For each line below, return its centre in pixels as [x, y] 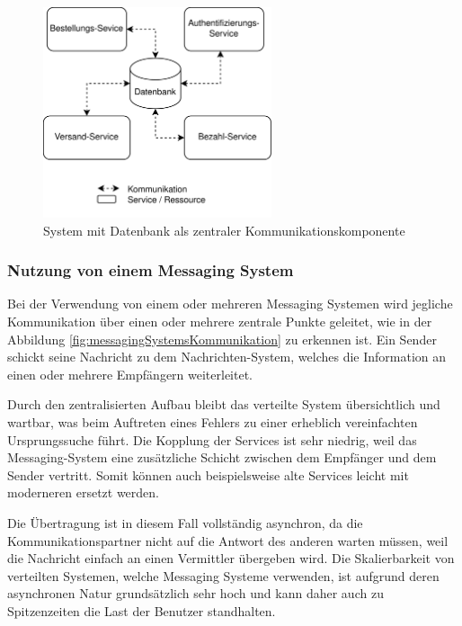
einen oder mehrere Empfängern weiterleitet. [130, 374]
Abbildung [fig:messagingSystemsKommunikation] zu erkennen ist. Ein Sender [222, 339]
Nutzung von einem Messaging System [151, 270]
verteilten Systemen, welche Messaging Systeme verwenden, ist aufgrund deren [223, 575]
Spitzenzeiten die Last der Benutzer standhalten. [142, 610]
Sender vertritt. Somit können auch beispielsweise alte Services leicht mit [208, 474]
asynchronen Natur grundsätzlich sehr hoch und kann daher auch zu [195, 593]
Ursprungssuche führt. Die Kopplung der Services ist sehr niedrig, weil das [212, 439]
